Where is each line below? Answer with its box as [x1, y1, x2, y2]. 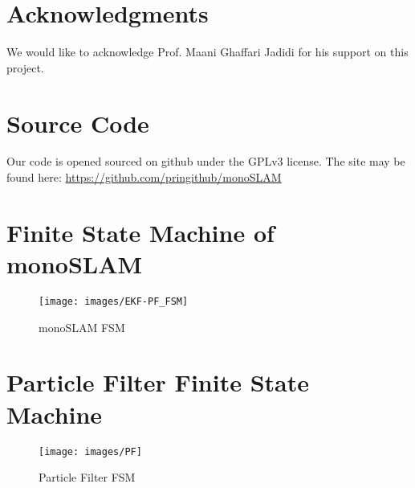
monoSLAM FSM [39, 318, 125, 335]
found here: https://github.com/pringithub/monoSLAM [6, 169, 282, 186]
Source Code [6, 106, 149, 139]
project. [6, 59, 44, 76]
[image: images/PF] [39, 445, 142, 457]
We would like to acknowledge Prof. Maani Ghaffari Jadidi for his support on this [6, 43, 409, 60]
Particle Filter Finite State [6, 366, 309, 399]
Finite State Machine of [6, 215, 275, 248]
